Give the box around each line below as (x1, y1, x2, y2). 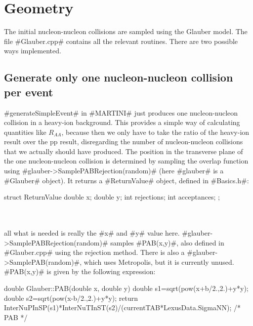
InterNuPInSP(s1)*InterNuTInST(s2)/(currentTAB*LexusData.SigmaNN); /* (4, 302, 241, 313)
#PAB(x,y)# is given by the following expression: (4, 266, 156, 277)
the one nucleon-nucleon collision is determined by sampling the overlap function (4, 156, 249, 166)
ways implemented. (4, 45, 61, 56)
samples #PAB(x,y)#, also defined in (110, 237, 224, 247)
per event (4, 84, 53, 99)
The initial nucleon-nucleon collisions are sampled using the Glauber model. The (4, 26, 248, 37)
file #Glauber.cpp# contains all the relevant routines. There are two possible (4, 36, 238, 46)
